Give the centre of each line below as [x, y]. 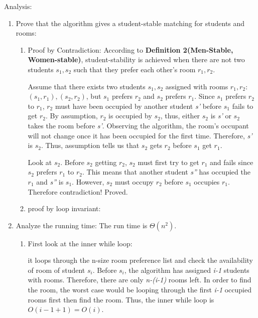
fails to [243, 106]
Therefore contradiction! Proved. [78, 191]
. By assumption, [72, 116]
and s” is [50, 181]
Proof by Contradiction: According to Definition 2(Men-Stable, [131, 49]
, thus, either [180, 116]
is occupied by [130, 116]
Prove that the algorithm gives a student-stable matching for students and [130, 23]
